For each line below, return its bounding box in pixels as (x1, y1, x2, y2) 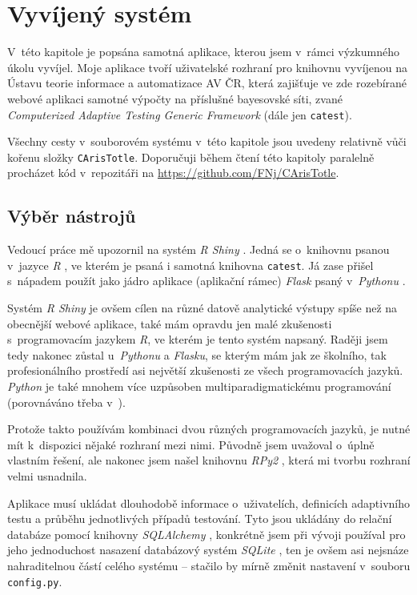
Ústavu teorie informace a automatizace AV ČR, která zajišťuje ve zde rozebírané (7, 74, 407, 91)
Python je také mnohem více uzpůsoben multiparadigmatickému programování (7, 378, 391, 395)
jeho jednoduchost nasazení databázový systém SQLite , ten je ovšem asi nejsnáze (7, 541, 409, 558)
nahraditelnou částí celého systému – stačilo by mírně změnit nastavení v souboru (7, 557, 411, 573)
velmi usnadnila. (7, 467, 87, 484)
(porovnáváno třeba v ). (7, 393, 126, 410)
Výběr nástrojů (7, 203, 136, 228)
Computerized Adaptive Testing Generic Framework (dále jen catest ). (7, 106, 352, 123)
